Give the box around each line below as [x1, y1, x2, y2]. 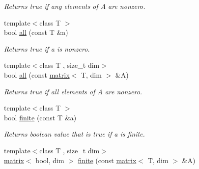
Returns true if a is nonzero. [4, 43, 90, 54]
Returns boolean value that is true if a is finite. [4, 129, 145, 139]
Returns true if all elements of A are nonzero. [4, 86, 142, 96]
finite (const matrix [78, 155, 137, 165]
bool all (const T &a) [4, 27, 68, 37]
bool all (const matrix [4, 69, 70, 80]
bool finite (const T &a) [4, 112, 77, 122]
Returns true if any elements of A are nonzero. [4, 1, 145, 11]
